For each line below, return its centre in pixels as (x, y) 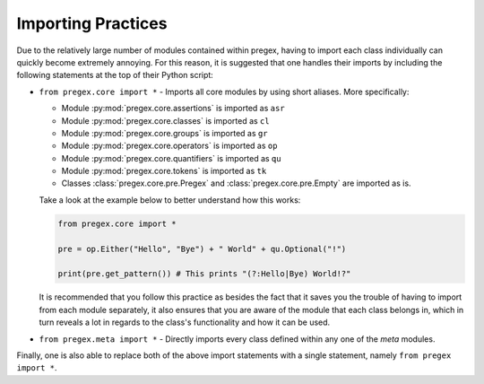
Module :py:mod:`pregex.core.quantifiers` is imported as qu (171, 158)
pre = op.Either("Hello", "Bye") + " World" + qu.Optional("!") (202, 249)
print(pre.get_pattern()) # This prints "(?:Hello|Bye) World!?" (204, 274)
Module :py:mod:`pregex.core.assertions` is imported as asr (173, 109)
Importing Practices (92, 23)
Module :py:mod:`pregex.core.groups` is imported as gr (164, 133)
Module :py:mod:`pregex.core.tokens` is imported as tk (164, 171)
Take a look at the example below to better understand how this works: (170, 200)
